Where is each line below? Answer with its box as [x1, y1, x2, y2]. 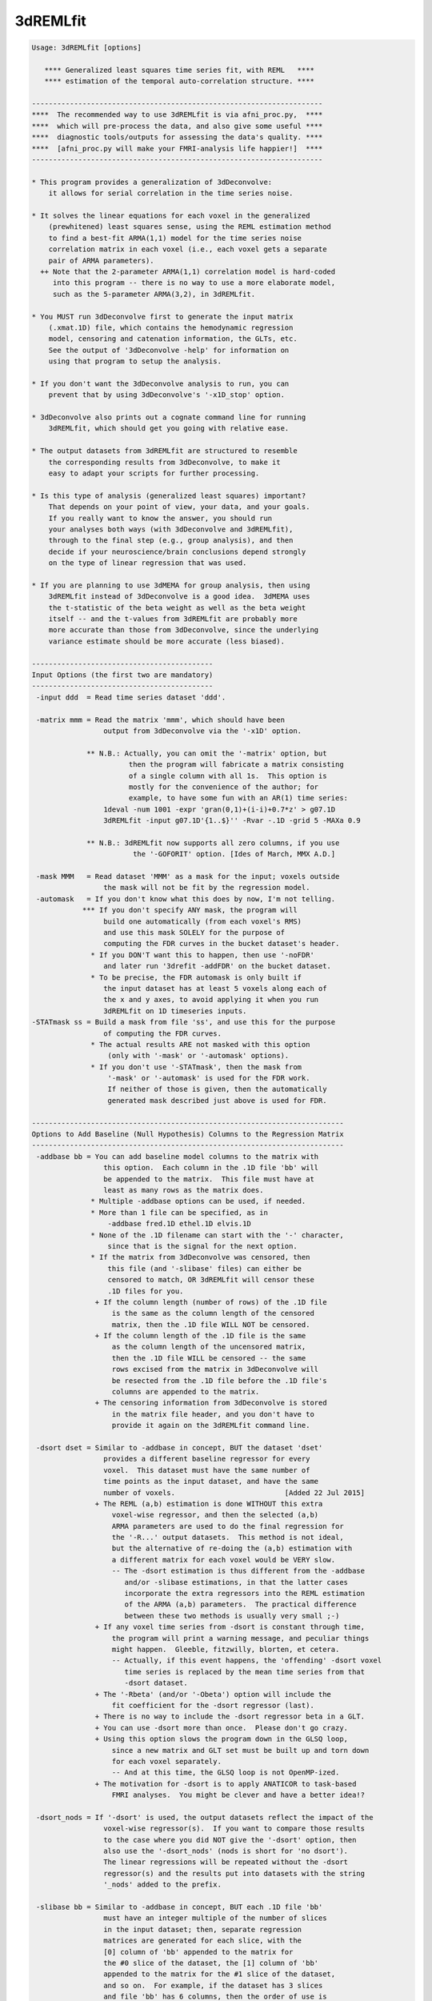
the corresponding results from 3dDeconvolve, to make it [48, 457, 281, 467]
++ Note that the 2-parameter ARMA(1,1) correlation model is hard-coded [40, 267, 336, 276]
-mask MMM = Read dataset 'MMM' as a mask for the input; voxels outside [36, 872, 340, 881]
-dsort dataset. [124, 1678, 188, 1688]
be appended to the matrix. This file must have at [102, 1174, 315, 1184]
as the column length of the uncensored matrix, [111, 1342, 306, 1352]
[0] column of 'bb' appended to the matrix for [102, 1947, 294, 1956]
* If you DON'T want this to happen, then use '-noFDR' [90, 950, 315, 960]
